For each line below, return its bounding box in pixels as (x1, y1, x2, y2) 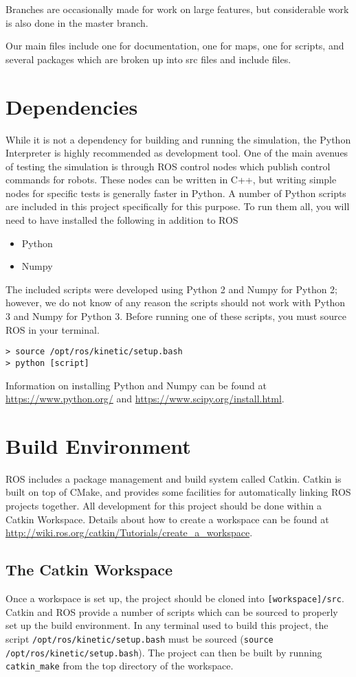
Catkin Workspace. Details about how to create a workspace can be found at (5, 512, 329, 526)
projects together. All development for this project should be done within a (5, 498, 322, 513)
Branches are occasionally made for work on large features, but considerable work (5, 2, 349, 16)
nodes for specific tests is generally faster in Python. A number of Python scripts (5, 185, 346, 200)
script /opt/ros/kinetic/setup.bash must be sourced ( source (5, 631, 274, 645)
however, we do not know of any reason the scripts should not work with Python (5, 295, 346, 310)
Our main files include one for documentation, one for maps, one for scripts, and (5, 38, 344, 53)
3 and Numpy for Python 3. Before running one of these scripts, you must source (5, 309, 347, 323)
